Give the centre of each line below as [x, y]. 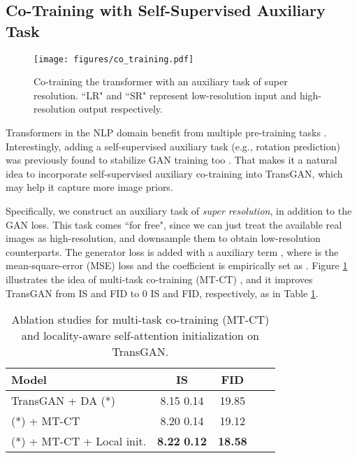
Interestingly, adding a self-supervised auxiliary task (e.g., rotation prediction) [173, 146]
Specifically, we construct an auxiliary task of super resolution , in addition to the [179, 210]
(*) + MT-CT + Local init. [79, 441]
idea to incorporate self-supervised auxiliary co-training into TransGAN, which [174, 173]
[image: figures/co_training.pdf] [114, 59]
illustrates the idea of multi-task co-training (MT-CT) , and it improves [159, 279]
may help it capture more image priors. [89, 187]
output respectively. [121, 109]
